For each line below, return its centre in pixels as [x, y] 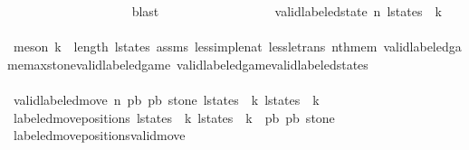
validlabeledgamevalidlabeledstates [273, 64]
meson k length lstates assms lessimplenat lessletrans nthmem [195, 47]
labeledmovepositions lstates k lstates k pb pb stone [174, 117]
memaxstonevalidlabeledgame [89, 64]
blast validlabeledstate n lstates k [287, 11]
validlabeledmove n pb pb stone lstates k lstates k [166, 99]
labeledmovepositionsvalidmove [99, 135]
